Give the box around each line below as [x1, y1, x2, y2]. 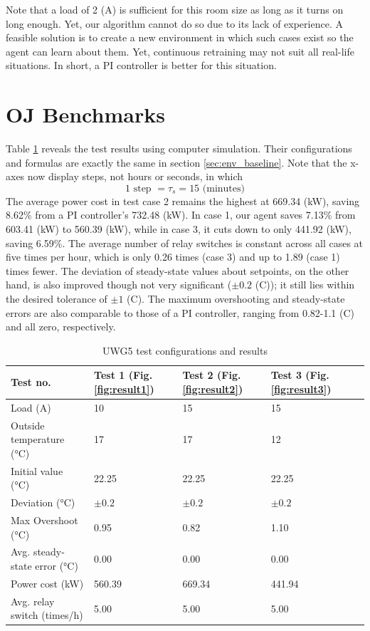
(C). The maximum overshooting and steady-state [127, 291, 345, 306]
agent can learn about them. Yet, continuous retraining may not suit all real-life [6, 43, 354, 58]
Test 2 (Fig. [182, 367, 241, 382]
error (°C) [35, 558, 78, 573]
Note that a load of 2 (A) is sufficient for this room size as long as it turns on [6, 2, 344, 16]
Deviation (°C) [11, 495, 75, 510]
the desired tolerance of [6, 291, 107, 306]
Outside [11, 417, 45, 432]
